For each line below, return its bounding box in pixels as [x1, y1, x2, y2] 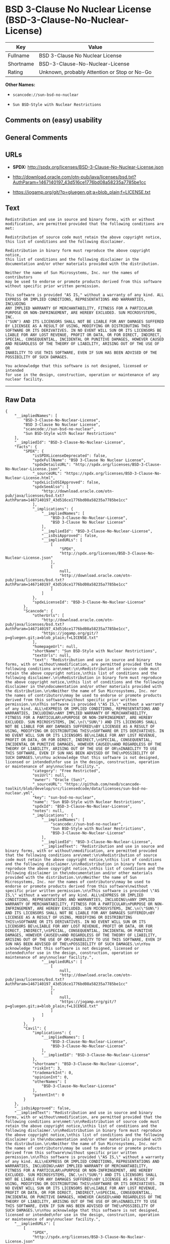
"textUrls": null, [32, 653, 71, 658]
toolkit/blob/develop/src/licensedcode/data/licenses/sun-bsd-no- [5, 786, 148, 791]
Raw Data [5, 395, 36, 404]
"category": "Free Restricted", [32, 769, 101, 774]
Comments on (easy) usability [5, 116, 102, 125]
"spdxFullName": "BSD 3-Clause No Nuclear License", [32, 458, 146, 463]
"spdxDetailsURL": [32, 462, 71, 467]
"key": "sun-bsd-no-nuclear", [32, 795, 96, 800]
